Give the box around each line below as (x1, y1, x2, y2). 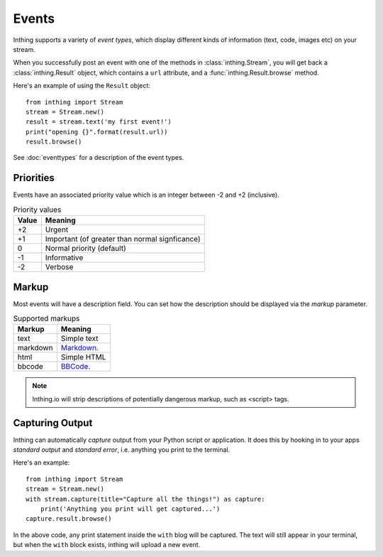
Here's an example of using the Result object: (13, 82, 150, 90)
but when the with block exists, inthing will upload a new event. (13, 541, 201, 549)
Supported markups (13, 313, 80, 323)
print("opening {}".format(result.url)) (26, 128, 168, 136)
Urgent (45, 225, 69, 234)
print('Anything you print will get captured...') (40, 505, 221, 513)
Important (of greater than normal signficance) (45, 234, 201, 244)
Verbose (45, 262, 74, 272)
